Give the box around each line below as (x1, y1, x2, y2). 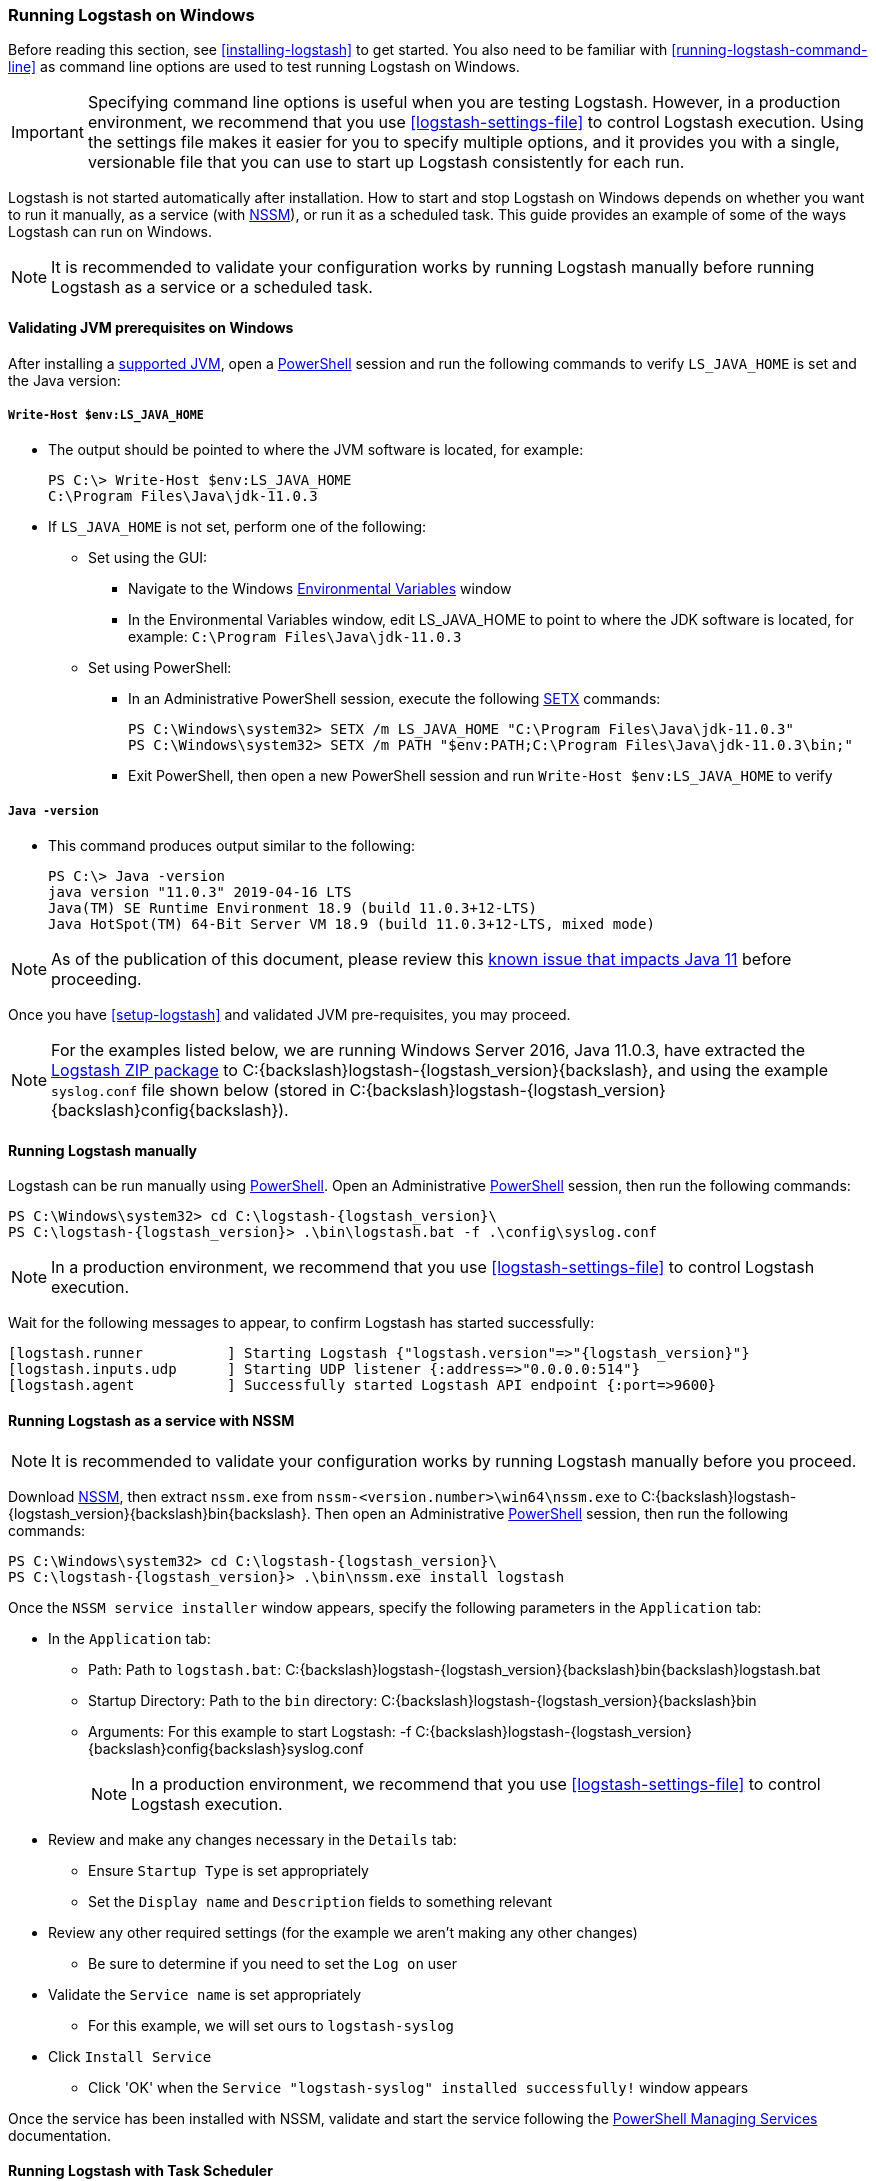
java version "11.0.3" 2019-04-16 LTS (48, 884, 352, 901)
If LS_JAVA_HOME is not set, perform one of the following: (48, 518, 427, 536)
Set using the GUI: (88, 549, 208, 567)
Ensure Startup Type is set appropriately (88, 1861, 369, 1879)
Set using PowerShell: (88, 659, 232, 677)
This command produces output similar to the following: (48, 837, 416, 855)
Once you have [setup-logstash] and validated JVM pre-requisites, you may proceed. (8, 1006, 571, 1024)
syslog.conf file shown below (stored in (51, 1080, 345, 1101)
